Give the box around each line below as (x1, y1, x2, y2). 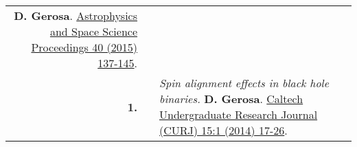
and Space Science (49, 23, 138, 39)
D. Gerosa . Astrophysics (14, 8, 138, 23)
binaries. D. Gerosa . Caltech (159, 91, 303, 106)
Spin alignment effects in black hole (159, 75, 330, 91)
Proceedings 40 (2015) (31, 39, 138, 55)
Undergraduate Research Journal (159, 106, 318, 122)
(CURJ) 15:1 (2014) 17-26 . (159, 122, 288, 138)
